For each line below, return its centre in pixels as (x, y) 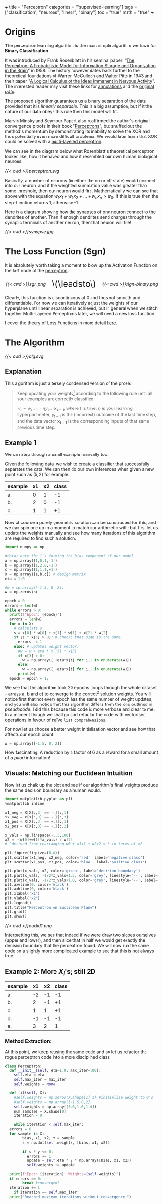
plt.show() (16, 916)
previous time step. (36, 427)
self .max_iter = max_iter (40, 1080)
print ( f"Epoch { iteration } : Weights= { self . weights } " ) (65, 1174)
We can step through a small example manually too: (57, 454)
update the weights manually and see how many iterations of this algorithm (80, 533)
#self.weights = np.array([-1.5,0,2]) (53, 1102)
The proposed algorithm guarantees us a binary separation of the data (75, 101)
